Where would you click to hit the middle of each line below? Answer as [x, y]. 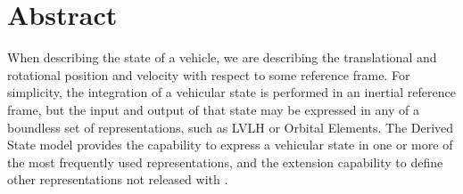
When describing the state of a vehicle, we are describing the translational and [222, 57]
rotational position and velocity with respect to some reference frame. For [209, 74]
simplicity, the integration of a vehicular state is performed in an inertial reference [231, 92]
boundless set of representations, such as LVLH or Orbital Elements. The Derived [231, 127]
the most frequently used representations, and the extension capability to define [225, 162]
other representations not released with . [118, 179]
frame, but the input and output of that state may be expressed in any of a [213, 109]
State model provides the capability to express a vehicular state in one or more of [230, 145]
